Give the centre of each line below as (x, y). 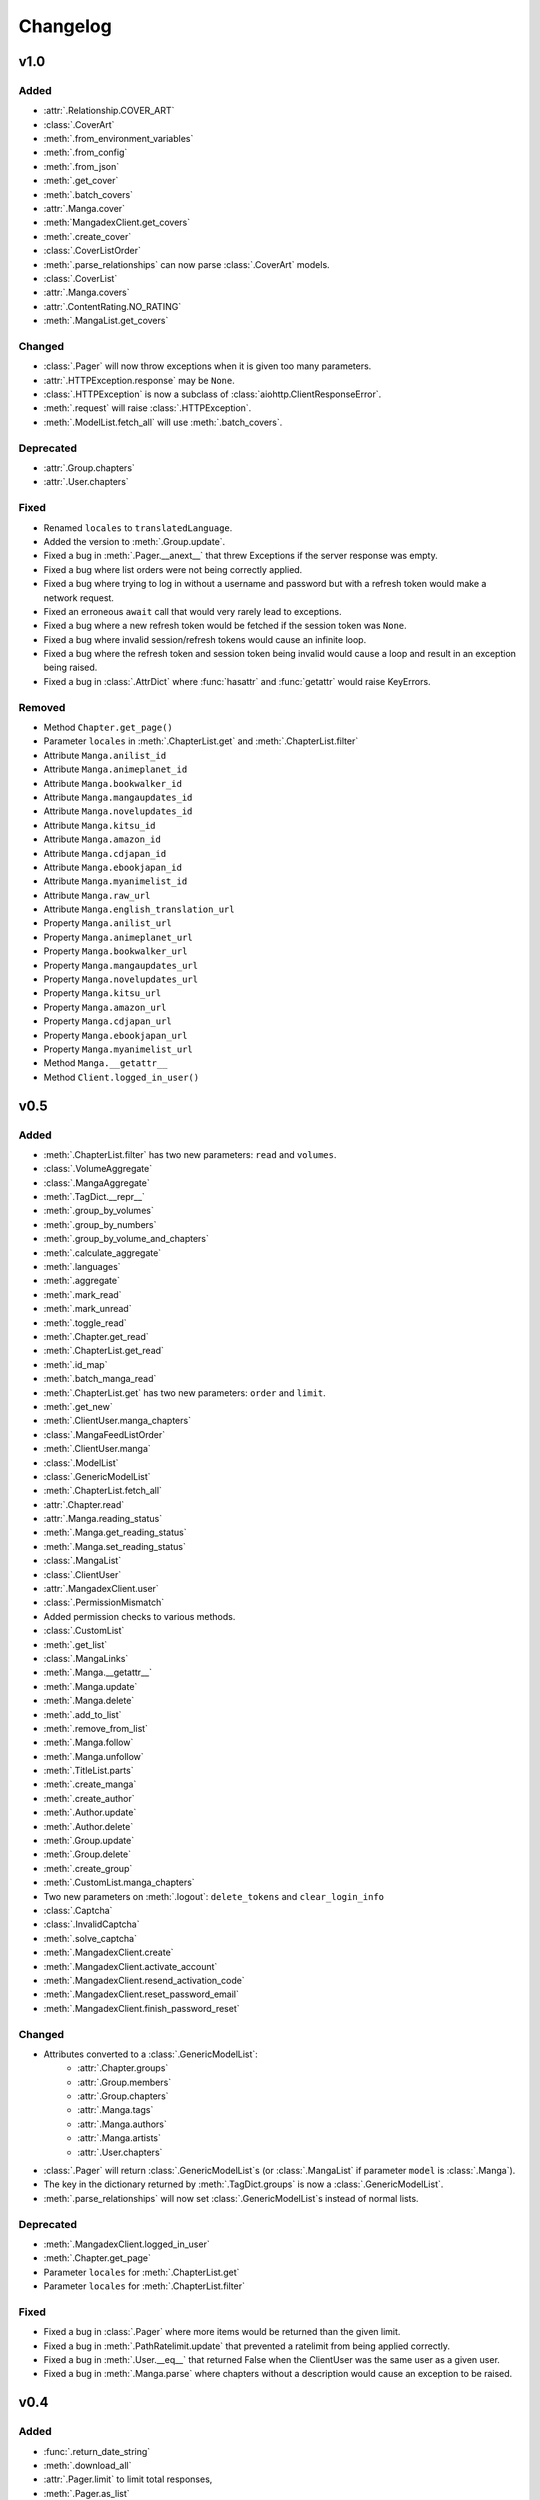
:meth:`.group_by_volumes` (98, 1211)
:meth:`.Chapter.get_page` (97, 2258)
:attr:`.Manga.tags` (115, 2110)
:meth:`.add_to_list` (82, 1714)
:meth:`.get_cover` (81, 181)
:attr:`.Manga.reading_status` (103, 1519)
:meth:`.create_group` (88, 1868)
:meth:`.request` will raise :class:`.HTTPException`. (147, 408)
